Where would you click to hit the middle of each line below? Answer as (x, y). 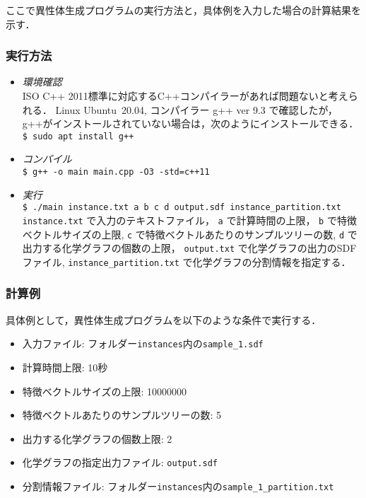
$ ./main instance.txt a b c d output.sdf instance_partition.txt (182, 208)
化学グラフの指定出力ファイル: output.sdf (120, 462)
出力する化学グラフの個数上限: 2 (97, 438)
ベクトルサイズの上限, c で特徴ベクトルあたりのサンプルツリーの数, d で (190, 234)
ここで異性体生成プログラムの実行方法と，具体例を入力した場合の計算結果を (184, 10)
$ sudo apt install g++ (78, 136)
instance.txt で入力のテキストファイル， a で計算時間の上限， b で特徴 (189, 220)
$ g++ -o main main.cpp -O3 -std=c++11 (116, 172)
